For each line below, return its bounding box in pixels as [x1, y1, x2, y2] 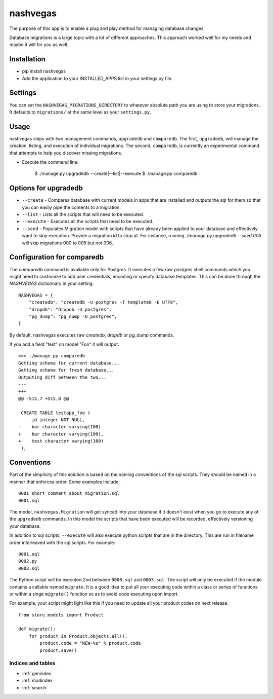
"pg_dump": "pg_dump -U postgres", [28, 313, 117, 319]
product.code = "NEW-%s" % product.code [39, 640, 141, 646]
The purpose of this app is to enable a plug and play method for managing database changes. [9, 25, 205, 31]
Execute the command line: [22, 159, 79, 165]
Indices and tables [9, 659, 56, 667]
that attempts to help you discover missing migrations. [9, 150, 122, 156]
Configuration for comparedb [9, 253, 104, 262]
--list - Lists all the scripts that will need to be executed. [22, 211, 144, 217]
